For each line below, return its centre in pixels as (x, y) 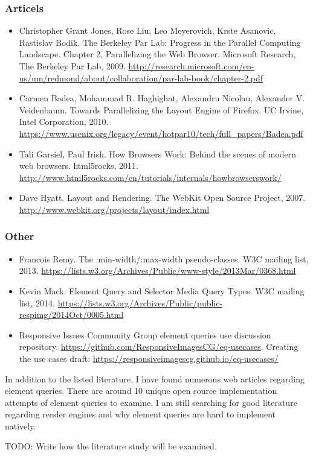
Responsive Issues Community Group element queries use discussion (145, 334)
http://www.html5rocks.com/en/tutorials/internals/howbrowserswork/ (150, 177)
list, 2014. (37, 302)
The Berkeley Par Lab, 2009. (72, 66)
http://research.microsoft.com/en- (191, 66)
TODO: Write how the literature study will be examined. (111, 446)
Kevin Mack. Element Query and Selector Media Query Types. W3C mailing (162, 290)
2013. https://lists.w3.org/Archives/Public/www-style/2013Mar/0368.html (157, 271)
